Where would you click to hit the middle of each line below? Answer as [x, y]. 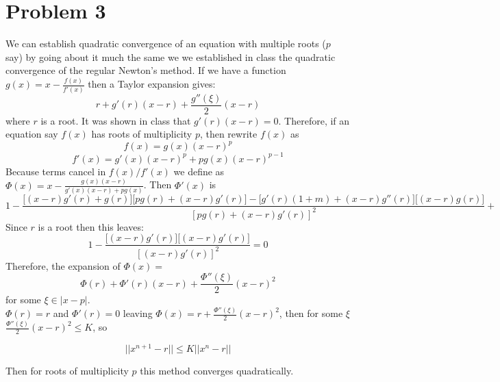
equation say [32, 134]
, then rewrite [228, 134]
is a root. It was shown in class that [116, 120]
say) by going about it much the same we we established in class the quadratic [171, 56]
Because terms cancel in [56, 171]
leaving [138, 313]
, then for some [311, 313]
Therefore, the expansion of [63, 265]
